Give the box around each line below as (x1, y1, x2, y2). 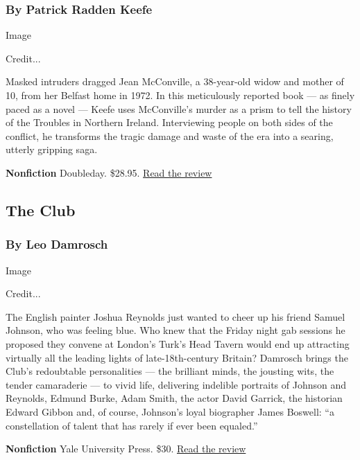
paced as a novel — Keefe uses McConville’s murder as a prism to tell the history (6, 101, 352, 116)
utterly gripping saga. (6, 142, 98, 157)
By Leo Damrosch (6, 236, 108, 253)
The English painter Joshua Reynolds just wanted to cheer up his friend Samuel (6, 309, 345, 324)
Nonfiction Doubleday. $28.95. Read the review (6, 165, 212, 179)
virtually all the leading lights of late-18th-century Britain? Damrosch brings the (6, 350, 348, 364)
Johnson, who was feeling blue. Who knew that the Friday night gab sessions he (6, 323, 345, 337)
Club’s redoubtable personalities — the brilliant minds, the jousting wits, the (6, 364, 334, 378)
